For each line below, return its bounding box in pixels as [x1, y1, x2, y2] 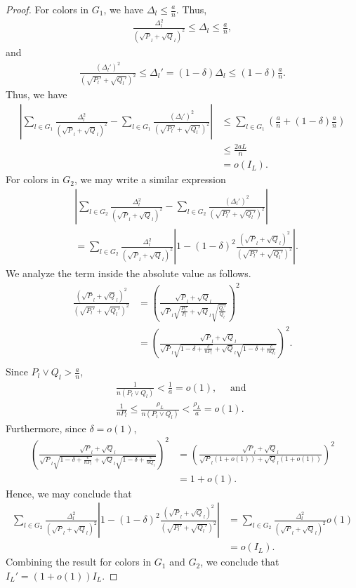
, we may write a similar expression [74, 172, 226, 187]
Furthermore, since [6, 420, 86, 435]
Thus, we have [6, 87, 67, 102]
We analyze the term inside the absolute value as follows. [6, 266, 251, 281]
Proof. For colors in [6, 2, 89, 16]
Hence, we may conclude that [6, 486, 132, 500]
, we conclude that [200, 554, 279, 569]
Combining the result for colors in [6, 554, 152, 569]
